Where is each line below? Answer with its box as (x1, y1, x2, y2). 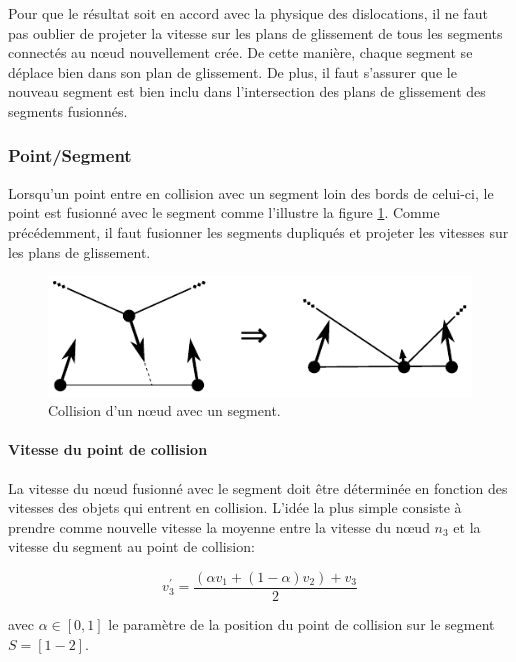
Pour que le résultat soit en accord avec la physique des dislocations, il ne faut (8, 3, 488, 23)
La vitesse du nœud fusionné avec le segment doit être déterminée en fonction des (8, 477, 508, 498)
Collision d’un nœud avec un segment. (48, 400, 281, 421)
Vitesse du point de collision (8, 439, 208, 460)
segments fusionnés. (8, 100, 128, 121)
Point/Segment (8, 143, 132, 168)
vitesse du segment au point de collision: (8, 536, 255, 557)
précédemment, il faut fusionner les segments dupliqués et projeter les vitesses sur (8, 221, 509, 242)
